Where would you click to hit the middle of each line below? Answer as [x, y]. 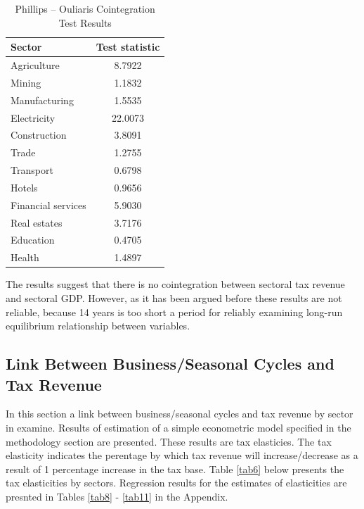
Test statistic [128, 47]
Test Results [85, 22]
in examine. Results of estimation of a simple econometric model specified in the [178, 427]
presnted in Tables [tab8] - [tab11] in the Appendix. [117, 496]
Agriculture [35, 65]
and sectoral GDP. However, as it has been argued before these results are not [174, 298]
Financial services [48, 205]
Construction [39, 135]
